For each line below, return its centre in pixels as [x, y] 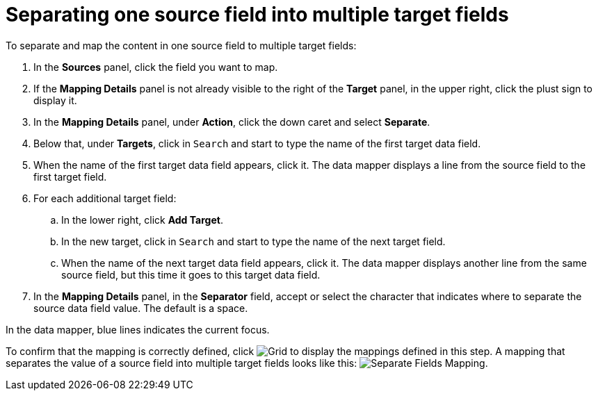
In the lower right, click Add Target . [142, 220]
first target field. [70, 176]
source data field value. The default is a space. [141, 308]
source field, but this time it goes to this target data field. [191, 274]
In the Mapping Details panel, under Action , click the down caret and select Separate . [232, 122]
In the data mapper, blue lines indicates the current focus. [138, 329]
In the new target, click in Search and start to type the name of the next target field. [253, 241]
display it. [55, 100]
